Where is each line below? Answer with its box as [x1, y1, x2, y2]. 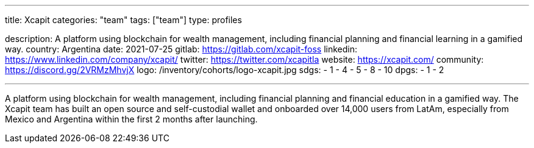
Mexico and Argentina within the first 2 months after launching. [5, 114, 258, 124]
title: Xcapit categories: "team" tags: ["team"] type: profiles [5, 15, 242, 25]
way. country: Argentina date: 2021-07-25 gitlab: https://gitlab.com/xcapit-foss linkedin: [5, 44, 358, 54]
